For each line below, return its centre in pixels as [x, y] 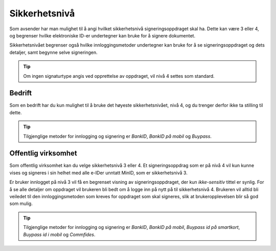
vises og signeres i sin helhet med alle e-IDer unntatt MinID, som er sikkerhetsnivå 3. [98, 173]
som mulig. [21, 204]
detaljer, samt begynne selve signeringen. [54, 52]
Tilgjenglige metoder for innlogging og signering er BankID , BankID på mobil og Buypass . [118, 136]
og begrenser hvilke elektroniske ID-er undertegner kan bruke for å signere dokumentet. [102, 35]
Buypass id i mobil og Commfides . [59, 234]
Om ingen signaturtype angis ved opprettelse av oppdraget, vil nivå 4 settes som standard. [119, 76]
